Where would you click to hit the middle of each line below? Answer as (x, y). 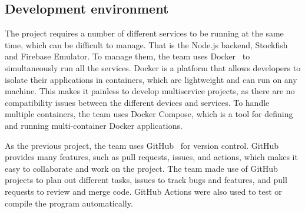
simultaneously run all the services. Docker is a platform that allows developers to (153, 67)
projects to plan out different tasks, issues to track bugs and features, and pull (146, 180)
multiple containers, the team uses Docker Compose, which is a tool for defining (149, 114)
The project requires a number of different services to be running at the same (144, 33)
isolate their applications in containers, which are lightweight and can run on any (151, 79)
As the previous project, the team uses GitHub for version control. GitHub (142, 145)
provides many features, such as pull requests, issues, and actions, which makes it (151, 157)
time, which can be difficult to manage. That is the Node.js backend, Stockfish (146, 44)
